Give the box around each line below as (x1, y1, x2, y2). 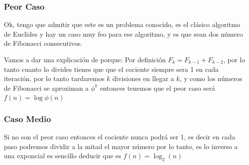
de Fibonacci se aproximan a (4, 82, 89, 93)
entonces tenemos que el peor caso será (100, 82, 215, 93)
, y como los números (179, 73, 243, 83)
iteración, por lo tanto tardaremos (4, 73, 104, 83)
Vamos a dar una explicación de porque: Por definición (4, 55, 166, 64)
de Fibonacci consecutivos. (4, 38, 83, 48)
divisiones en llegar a (112, 73, 174, 83)
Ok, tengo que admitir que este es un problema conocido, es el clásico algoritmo (4, 19, 240, 29)
